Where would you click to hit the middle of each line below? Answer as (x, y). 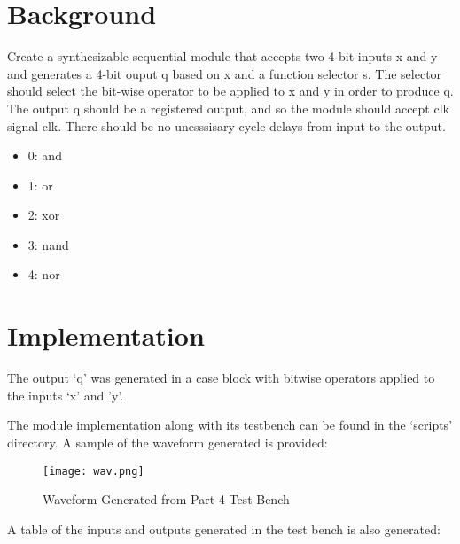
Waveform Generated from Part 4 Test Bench (166, 499)
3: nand (48, 244)
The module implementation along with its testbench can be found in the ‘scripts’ (230, 425)
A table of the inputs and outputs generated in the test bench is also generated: (224, 528)
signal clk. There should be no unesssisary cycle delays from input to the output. (226, 125)
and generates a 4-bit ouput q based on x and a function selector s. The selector (225, 73)
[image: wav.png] (94, 471)
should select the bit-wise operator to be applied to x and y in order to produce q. (230, 91)
